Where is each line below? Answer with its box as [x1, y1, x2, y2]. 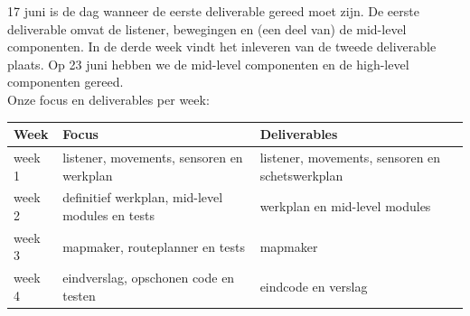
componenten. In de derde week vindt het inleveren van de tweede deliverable [7, 37, 437, 56]
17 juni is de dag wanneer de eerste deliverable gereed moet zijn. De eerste [7, 2, 419, 20]
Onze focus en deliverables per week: [7, 89, 210, 108]
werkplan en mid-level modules [259, 197, 431, 216]
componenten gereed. [7, 72, 124, 91]
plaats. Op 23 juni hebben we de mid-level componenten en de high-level [7, 54, 409, 73]
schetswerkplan [259, 165, 343, 184]
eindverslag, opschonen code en [62, 268, 235, 287]
